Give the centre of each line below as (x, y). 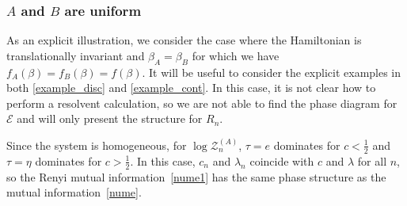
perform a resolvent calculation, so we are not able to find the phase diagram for (202, 103)
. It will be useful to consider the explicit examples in (272, 72)
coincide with (282, 160)
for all (372, 160)
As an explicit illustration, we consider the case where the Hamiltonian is (184, 40)
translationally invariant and (76, 55)
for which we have (236, 55)
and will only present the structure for (110, 118)
